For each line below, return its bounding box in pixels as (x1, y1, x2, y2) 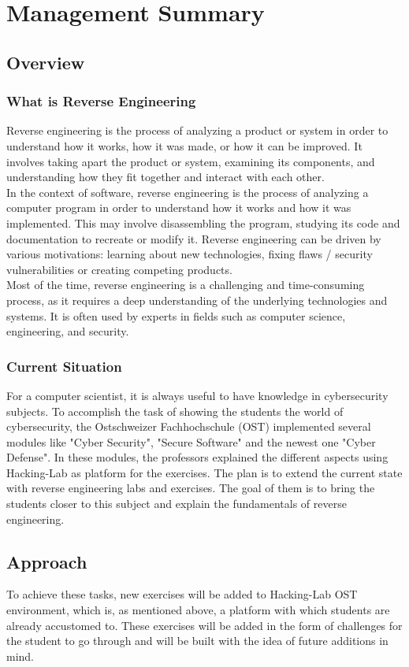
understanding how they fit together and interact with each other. (6, 169, 325, 185)
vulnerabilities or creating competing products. (6, 261, 232, 277)
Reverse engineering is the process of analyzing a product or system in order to (6, 122, 389, 139)
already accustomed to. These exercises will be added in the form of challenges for (6, 617, 403, 633)
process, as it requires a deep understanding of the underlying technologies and (6, 291, 388, 308)
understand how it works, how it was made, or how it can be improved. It (6, 137, 363, 154)
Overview (6, 50, 85, 74)
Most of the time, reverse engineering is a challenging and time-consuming (6, 276, 365, 293)
